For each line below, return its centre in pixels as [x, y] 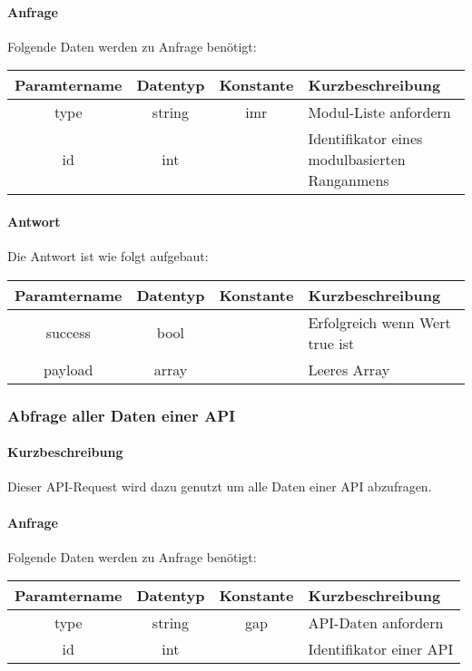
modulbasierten [357, 160]
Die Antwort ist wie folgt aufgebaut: [108, 256]
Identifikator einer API [381, 649]
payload [69, 369]
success [68, 333]
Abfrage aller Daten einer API [122, 415]
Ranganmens [349, 180]
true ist [331, 343]
